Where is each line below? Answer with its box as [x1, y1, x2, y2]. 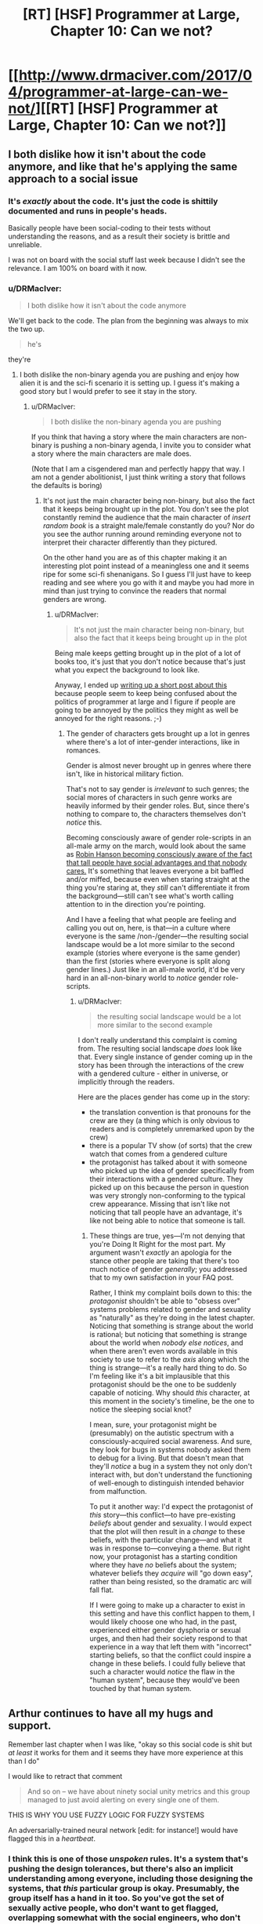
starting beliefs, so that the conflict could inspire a [89, 1650, 252, 1660]
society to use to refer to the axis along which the [89, 1355, 250, 1365]
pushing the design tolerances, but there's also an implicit [8, 1863, 233, 1874]
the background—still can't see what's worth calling [66, 891, 234, 901]
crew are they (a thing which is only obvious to [89, 1116, 240, 1125]
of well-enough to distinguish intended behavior [89, 1478, 245, 1488]
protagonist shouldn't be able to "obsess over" [89, 1296, 241, 1306]
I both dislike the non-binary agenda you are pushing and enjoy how [19, 370, 240, 380]
